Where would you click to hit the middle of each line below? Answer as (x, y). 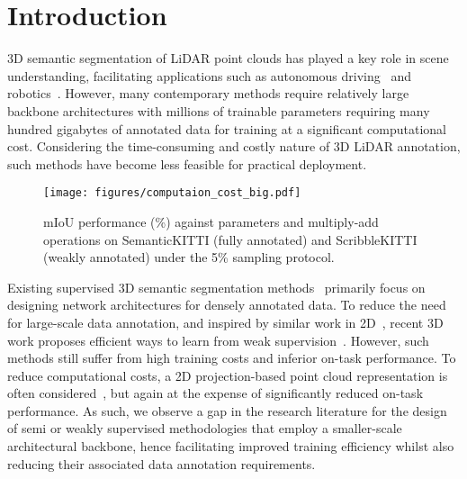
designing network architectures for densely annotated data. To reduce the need (227, 305)
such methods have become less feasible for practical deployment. (187, 163)
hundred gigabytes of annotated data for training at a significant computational (227, 128)
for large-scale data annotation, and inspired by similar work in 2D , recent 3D (225, 322)
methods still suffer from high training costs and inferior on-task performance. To (232, 358)
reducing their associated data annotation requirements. (162, 463)
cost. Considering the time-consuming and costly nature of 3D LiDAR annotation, (234, 146)
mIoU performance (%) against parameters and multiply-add (211, 221)
